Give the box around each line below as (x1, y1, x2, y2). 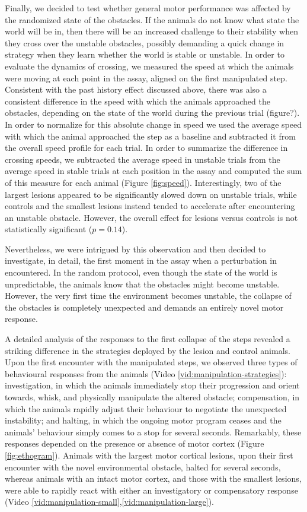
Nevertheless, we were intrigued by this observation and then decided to (5, 242, 266, 255)
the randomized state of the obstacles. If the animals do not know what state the (5, 13, 299, 26)
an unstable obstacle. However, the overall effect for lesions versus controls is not (5, 211, 298, 223)
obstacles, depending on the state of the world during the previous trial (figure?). (5, 106, 300, 119)
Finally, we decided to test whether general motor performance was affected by (5, 2, 291, 14)
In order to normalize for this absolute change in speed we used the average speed (5, 118, 302, 130)
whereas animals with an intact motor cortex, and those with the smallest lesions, (5, 472, 302, 485)
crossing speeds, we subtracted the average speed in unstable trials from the (5, 153, 280, 165)
